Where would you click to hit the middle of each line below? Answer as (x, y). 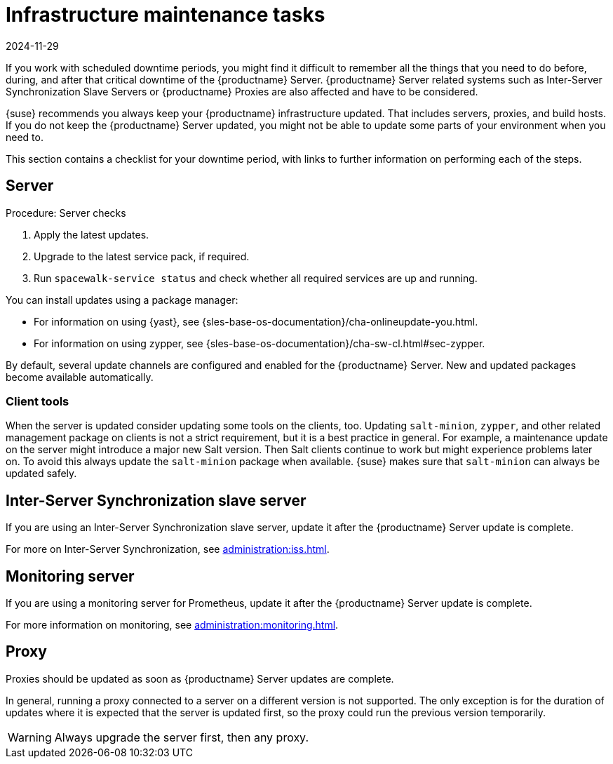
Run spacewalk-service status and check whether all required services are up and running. (256, 278)
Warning (30, 737)
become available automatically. (80, 377)
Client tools (38, 401)
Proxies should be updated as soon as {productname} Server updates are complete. (200, 678)
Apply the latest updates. (92, 234)
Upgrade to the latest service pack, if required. (142, 256)
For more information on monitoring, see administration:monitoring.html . (172, 625)
